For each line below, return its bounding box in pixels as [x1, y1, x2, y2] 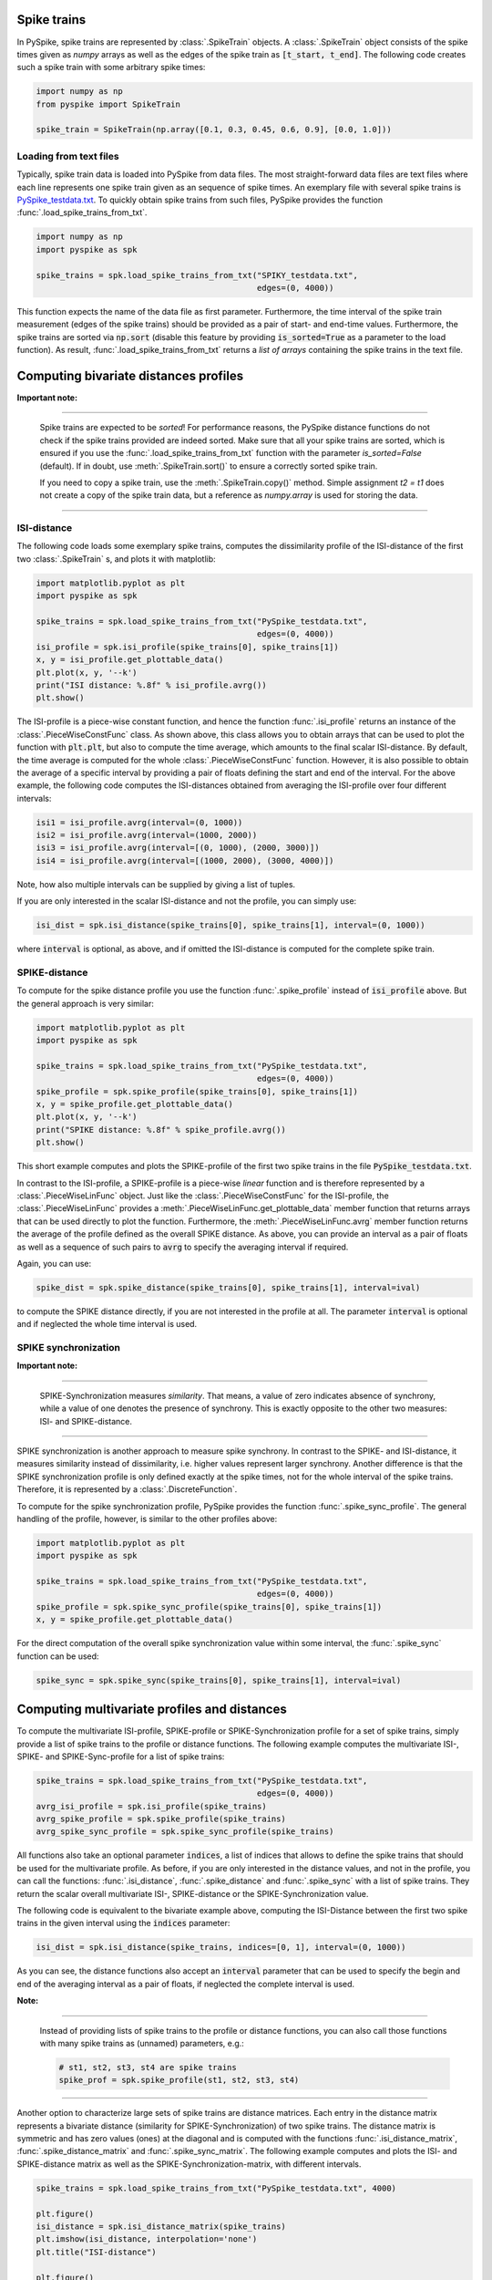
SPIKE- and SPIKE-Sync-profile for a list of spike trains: [16, 1751, 225, 1762]
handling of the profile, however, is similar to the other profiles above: [16, 1513, 278, 1524]
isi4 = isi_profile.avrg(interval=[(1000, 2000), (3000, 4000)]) [36, 855, 334, 865]
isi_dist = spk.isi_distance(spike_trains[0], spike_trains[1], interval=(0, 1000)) [36, 920, 425, 930]
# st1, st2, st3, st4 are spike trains [58, 2062, 237, 2072]
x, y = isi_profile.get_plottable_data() [36, 655, 224, 665]
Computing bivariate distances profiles [16, 368, 244, 383]
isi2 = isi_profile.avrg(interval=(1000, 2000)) [36, 830, 258, 841]
